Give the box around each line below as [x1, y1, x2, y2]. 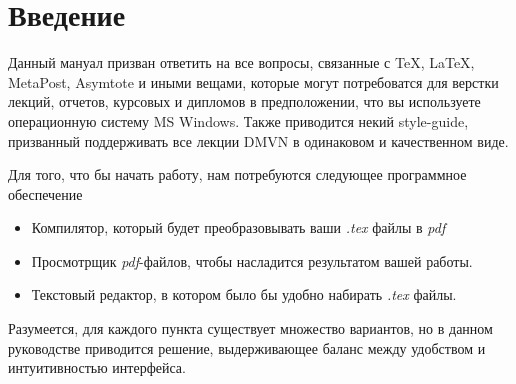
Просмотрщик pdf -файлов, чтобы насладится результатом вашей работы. [31, 250, 473, 271]
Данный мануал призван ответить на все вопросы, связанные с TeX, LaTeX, [8, 52, 475, 73]
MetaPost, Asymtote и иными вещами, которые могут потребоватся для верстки [8, 71, 499, 92]
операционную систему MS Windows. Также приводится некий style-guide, [8, 110, 469, 131]
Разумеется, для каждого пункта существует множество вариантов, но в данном [8, 318, 493, 339]
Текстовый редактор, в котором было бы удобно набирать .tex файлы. [31, 284, 457, 305]
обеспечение [8, 183, 83, 204]
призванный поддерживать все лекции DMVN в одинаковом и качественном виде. [8, 130, 509, 151]
